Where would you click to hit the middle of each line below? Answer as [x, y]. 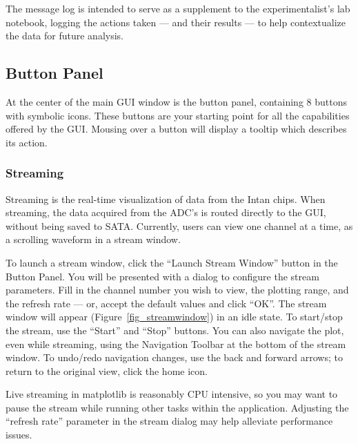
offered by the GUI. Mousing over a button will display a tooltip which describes [176, 129]
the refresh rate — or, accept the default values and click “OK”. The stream [166, 303]
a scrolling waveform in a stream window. [93, 239]
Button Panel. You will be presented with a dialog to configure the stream [162, 276]
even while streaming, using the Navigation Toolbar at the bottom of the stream [176, 344]
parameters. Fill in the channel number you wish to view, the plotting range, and [177, 290]
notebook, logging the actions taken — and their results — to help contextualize [176, 22]
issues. [19, 435]
